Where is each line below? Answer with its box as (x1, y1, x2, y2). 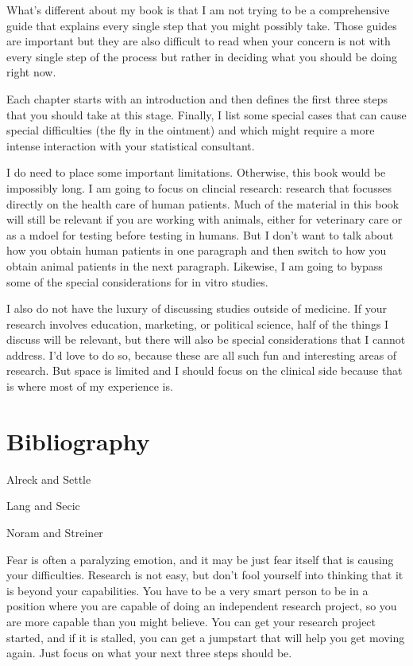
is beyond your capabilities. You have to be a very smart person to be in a (6, 582, 369, 598)
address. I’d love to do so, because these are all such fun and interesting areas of (6, 346, 397, 363)
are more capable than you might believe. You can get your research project (6, 613, 376, 629)
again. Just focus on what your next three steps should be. (6, 645, 292, 661)
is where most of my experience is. (6, 378, 173, 395)
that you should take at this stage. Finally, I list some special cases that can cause (6, 106, 407, 123)
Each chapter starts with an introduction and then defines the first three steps (6, 90, 388, 107)
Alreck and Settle (6, 470, 91, 487)
